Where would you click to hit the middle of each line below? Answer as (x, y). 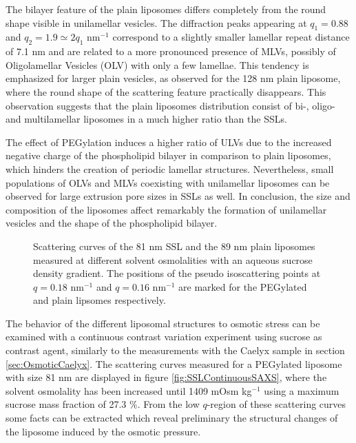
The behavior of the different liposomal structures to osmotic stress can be (163, 323)
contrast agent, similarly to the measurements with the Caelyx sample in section (175, 350)
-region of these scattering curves (276, 404)
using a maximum (302, 390)
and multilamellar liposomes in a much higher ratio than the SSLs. (146, 119)
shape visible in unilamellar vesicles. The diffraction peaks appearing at (156, 22)
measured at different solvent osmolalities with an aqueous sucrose (173, 259)
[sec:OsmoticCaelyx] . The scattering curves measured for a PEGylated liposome (174, 363)
